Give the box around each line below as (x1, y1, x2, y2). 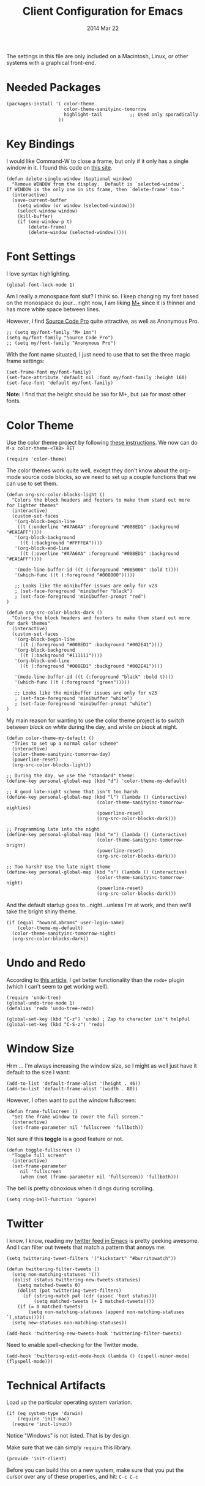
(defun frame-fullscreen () (6, 1108, 78, 1114)
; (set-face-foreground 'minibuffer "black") (14, 588, 133, 594)
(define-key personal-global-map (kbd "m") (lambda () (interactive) (6, 831, 188, 837)
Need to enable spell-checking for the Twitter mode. (6, 1341, 139, 1348)
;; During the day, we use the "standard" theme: (6, 772, 136, 779)
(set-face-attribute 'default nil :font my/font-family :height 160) (6, 374, 188, 380)
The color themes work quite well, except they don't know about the (6, 467, 179, 474)
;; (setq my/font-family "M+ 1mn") (6, 329, 97, 335)
